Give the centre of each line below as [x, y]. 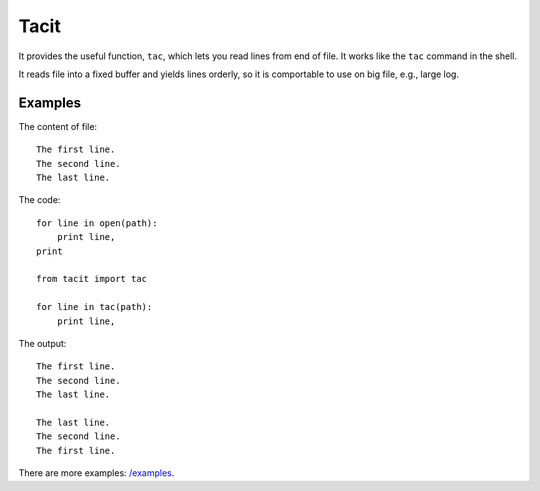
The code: [39, 200]
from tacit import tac [92, 279]
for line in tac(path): [94, 307]
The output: [42, 343]
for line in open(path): [97, 223]
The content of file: [58, 126]
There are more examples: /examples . [96, 473]
